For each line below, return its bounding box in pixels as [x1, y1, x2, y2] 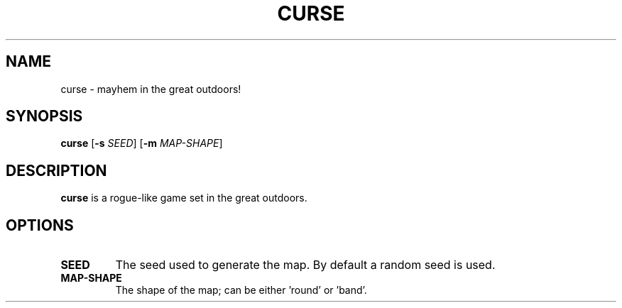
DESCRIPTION [6, 161, 107, 180]
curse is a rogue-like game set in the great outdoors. [60, 192, 307, 204]
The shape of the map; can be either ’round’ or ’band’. [115, 284, 367, 297]
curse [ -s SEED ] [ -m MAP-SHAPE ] [60, 137, 223, 150]
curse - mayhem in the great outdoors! [60, 82, 241, 95]
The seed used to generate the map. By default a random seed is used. [115, 258, 496, 273]
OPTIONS [6, 216, 74, 234]
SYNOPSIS [6, 107, 83, 126]
